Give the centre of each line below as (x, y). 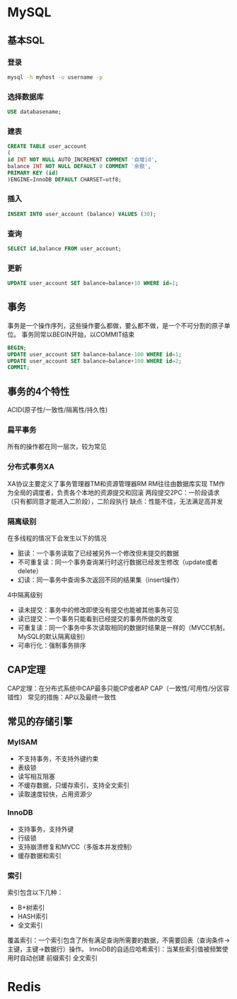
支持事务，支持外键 (46, 829)
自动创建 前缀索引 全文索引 (58, 958)
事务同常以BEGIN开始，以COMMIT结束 (78, 334)
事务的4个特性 (39, 391)
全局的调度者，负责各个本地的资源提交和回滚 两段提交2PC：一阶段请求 (116, 492)
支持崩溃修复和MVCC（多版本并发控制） (77, 847)
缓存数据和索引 (39, 855)
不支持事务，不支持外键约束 (58, 758)
